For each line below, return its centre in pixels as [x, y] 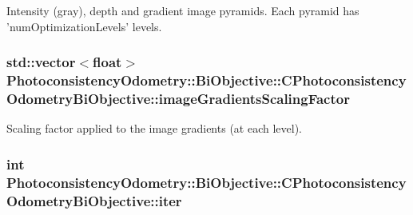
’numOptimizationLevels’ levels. [84, 26]
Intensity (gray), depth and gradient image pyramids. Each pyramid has [183, 10]
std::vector [41, 62]
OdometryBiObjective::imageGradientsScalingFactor [178, 98]
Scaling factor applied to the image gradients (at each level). [154, 128]
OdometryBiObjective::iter [94, 200]
